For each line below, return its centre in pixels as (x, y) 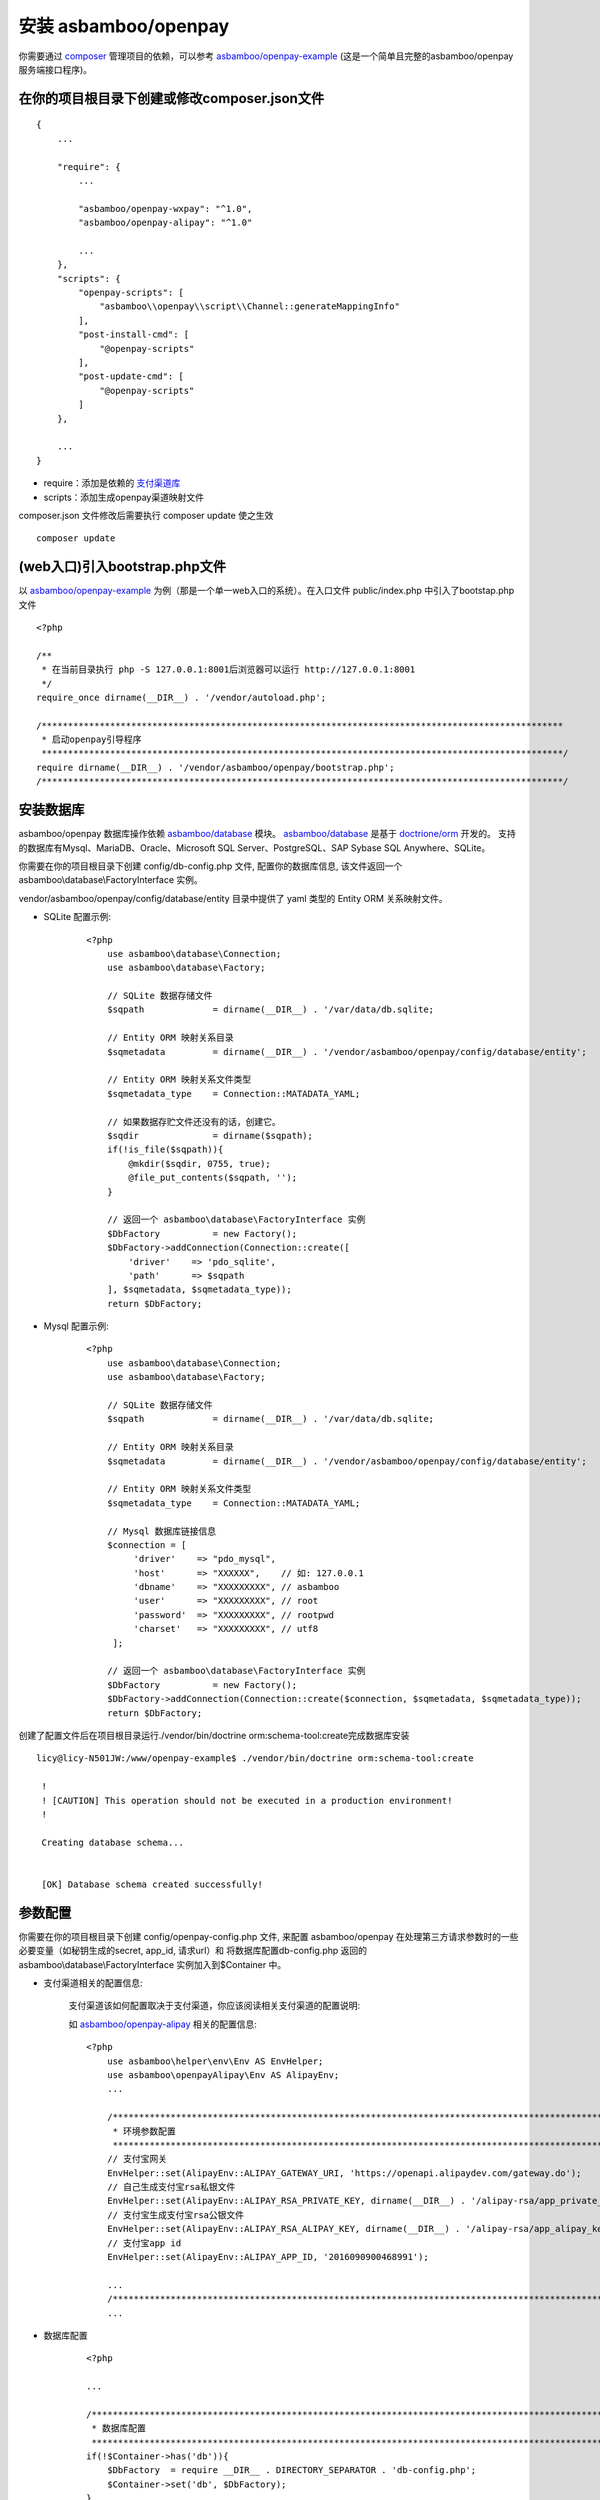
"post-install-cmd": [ (134, 334)
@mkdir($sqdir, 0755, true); (200, 1163)
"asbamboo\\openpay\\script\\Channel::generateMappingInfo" (249, 306)
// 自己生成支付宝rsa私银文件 (171, 2187)
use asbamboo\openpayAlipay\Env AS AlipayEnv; (223, 2074)
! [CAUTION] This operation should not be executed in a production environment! (247, 1800)
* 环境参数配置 (144, 2131)
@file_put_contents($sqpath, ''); (213, 1178)
